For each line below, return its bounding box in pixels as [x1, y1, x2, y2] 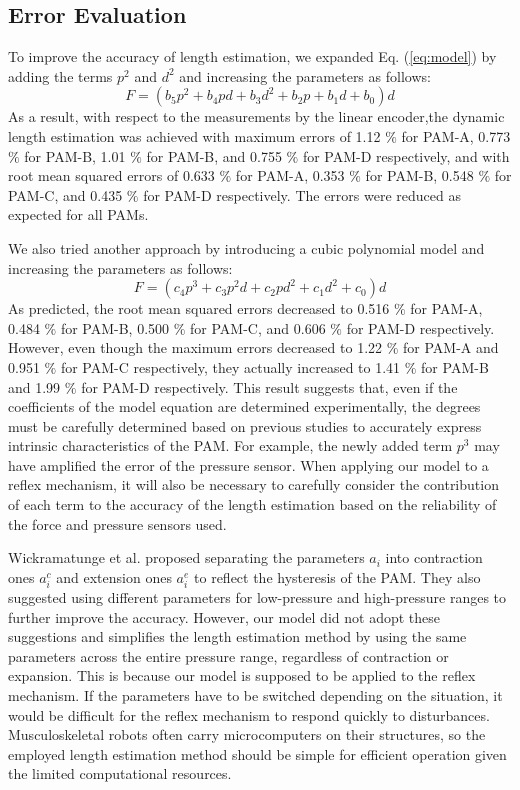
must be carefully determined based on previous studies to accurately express [8, 415, 482, 436]
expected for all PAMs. [8, 204, 149, 225]
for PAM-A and [403, 337, 499, 358]
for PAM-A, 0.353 [235, 165, 345, 186]
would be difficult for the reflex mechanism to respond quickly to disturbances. [8, 704, 490, 725]
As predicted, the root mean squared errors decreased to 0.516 [8, 298, 390, 319]
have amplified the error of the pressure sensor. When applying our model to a [8, 454, 489, 475]
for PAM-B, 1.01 [24, 145, 126, 166]
